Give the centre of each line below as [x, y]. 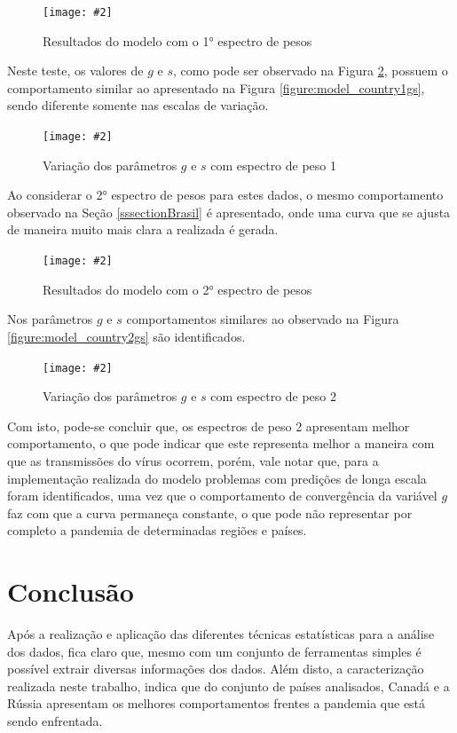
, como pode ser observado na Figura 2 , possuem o [310, 71]
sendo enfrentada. [55, 721]
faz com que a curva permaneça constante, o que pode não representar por [210, 512]
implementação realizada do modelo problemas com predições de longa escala [217, 478]
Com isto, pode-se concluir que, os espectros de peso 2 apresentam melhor [209, 426]
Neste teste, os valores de [75, 71]
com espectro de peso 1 [274, 165]
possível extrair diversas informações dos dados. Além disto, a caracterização [216, 669]
